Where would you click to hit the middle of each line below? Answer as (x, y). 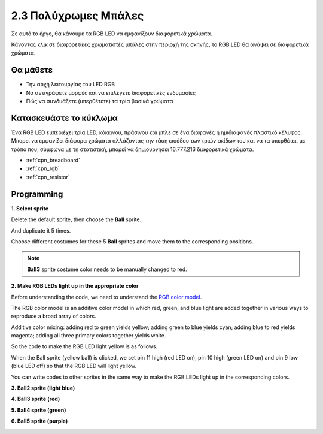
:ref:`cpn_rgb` (43, 168)
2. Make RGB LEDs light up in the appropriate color (75, 286)
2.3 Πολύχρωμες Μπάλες (77, 16)
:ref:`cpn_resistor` (48, 177)
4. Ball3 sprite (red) (36, 399)
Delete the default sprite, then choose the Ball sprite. (76, 219)
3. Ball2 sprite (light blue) (43, 388)
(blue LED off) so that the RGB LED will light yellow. (74, 366)
